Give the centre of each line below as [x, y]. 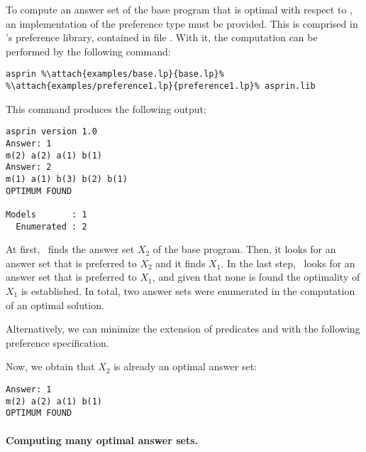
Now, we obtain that [50, 366]
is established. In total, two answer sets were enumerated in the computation [188, 290]
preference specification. [57, 342]
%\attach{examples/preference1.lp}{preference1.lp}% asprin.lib [161, 86]
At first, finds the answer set [70, 249]
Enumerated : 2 [51, 226]
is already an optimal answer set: [185, 366]
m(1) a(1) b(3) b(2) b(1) [67, 179]
